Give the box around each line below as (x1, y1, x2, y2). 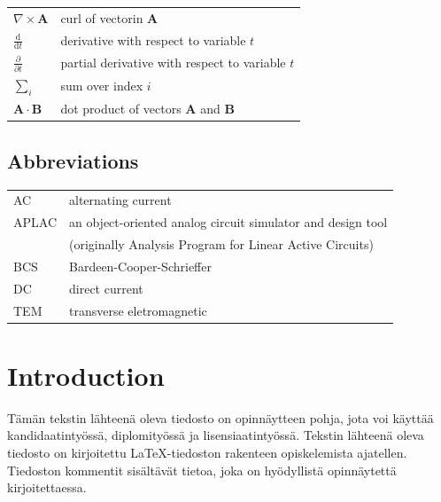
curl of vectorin (60, 8, 143, 27)
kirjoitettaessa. (7, 478, 87, 497)
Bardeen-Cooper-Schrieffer (69, 256, 212, 275)
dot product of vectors (60, 99, 182, 118)
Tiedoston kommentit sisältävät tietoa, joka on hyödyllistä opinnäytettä (7, 460, 397, 479)
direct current (69, 278, 143, 297)
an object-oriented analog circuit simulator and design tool (69, 213, 388, 231)
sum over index (60, 76, 143, 95)
